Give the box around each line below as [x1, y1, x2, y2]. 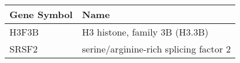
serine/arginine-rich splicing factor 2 [82, 42, 231, 55]
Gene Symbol [9, 8, 73, 21]
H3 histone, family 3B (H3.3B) [82, 25, 209, 38]
